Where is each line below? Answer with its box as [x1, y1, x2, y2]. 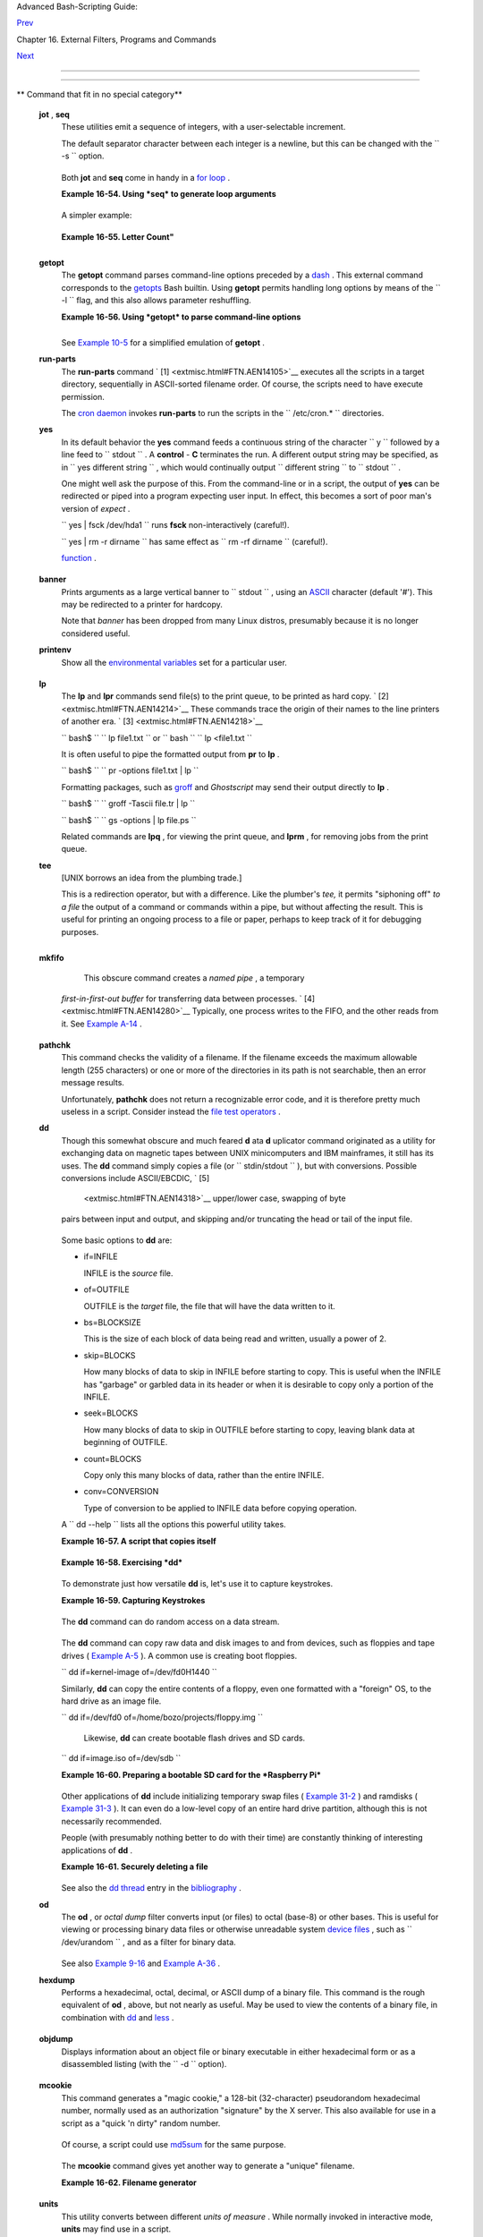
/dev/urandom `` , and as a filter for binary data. [61, 1936, 236, 1947]
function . [61, 552, 97, 563]
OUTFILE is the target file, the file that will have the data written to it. [83, 1300, 335, 1311]
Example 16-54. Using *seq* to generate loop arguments [61, 188, 276, 199]
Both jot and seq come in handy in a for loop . [61, 172, 231, 183]
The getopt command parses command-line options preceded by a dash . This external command [61, 269, 424, 281]
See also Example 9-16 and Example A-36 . [61, 1958, 221, 1969]
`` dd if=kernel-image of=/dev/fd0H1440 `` [61, 1667, 218, 1678]
